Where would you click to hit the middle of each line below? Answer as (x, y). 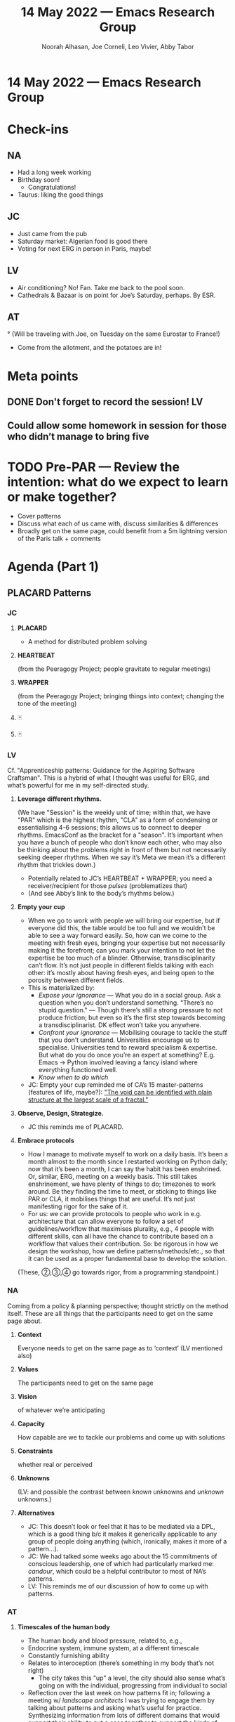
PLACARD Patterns (49, 593)
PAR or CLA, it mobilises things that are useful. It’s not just (112, 1199)
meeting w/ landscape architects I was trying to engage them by (121, 1700)
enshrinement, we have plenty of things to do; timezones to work (122, 1184)
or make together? (62, 497)
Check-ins (38, 130)
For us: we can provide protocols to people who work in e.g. (115, 1214)
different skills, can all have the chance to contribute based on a (120, 1237)
